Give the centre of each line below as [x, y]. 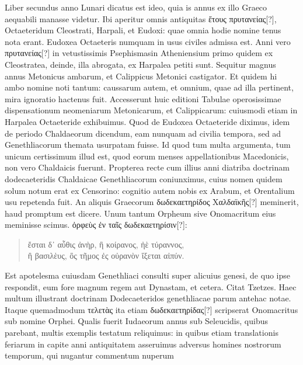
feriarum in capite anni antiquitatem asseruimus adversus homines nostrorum [143, 344]
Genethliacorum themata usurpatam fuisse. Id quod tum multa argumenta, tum [148, 145]
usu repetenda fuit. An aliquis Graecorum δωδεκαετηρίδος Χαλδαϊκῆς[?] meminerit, [152, 202]
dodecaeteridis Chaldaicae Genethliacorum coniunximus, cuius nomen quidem [144, 178]
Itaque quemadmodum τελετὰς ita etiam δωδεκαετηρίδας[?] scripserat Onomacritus [151, 309]
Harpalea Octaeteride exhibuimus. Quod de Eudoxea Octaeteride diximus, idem [147, 121]
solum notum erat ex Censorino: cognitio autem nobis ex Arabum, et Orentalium [150, 190]
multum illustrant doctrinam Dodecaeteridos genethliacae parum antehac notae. [148, 298]
